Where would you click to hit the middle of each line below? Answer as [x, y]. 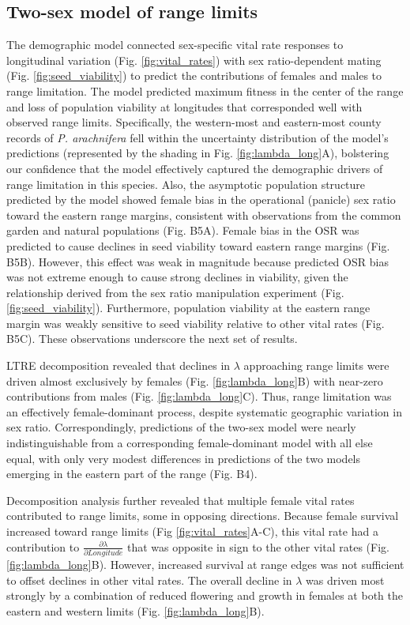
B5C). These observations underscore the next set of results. [152, 339]
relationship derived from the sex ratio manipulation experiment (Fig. [175, 292]
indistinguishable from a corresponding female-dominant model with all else [190, 443]
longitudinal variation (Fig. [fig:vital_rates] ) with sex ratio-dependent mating [194, 60]
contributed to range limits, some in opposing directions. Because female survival [203, 516]
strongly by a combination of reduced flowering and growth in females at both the [205, 595]
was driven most [345, 580]
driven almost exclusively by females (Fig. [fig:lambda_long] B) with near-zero [195, 380]
